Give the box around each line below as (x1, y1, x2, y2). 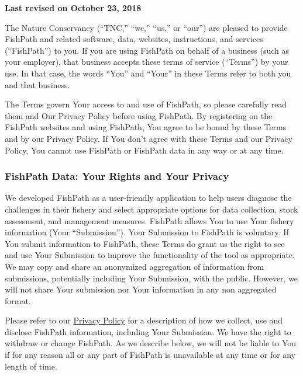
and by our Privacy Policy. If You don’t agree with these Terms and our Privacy (5, 132, 292, 144)
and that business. (5, 78, 70, 90)
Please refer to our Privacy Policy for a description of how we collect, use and (5, 314, 283, 326)
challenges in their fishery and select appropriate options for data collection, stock (5, 203, 298, 215)
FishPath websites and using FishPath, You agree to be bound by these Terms (5, 121, 287, 133)
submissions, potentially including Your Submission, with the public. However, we (5, 271, 298, 284)
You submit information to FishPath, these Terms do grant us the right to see (5, 237, 285, 249)
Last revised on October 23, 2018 (5, 2, 142, 13)
